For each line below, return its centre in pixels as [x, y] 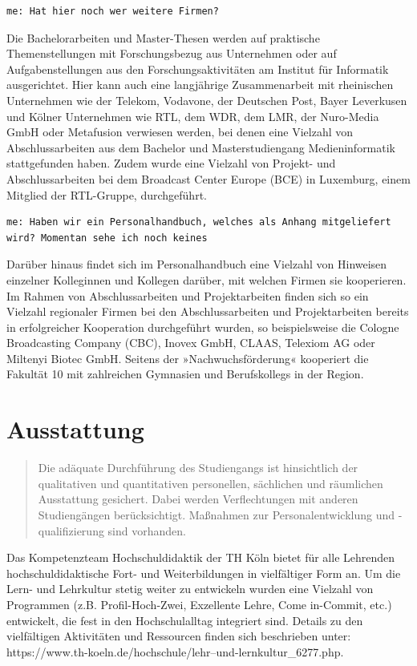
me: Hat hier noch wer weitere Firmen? [113, 11]
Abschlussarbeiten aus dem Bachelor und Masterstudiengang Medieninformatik [201, 147]
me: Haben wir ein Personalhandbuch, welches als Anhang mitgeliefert [199, 222]
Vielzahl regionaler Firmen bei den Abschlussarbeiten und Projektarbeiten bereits [208, 311]
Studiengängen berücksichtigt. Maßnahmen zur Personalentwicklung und [217, 514]
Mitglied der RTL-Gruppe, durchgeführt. [107, 194]
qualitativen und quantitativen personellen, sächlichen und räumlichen [211, 483]
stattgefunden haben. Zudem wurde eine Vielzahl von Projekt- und [171, 163]
